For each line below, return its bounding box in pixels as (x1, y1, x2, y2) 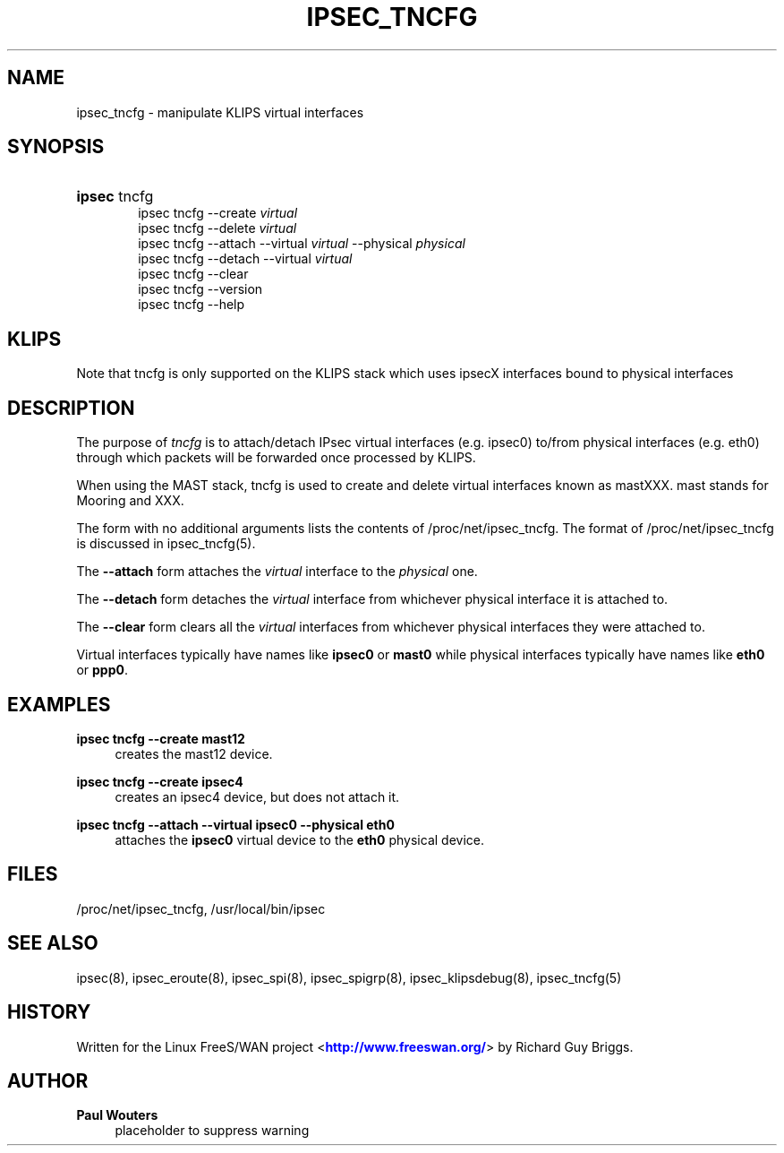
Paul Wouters (76, 1107, 158, 1123)
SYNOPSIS (7, 135, 105, 159)
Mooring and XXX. (76, 493, 184, 509)
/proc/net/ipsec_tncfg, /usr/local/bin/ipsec (76, 900, 326, 916)
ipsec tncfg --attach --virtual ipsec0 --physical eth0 (76, 816, 395, 832)
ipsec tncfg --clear (138, 266, 249, 282)
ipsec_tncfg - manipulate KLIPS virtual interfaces (76, 104, 364, 120)
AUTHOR (7, 1069, 89, 1092)
